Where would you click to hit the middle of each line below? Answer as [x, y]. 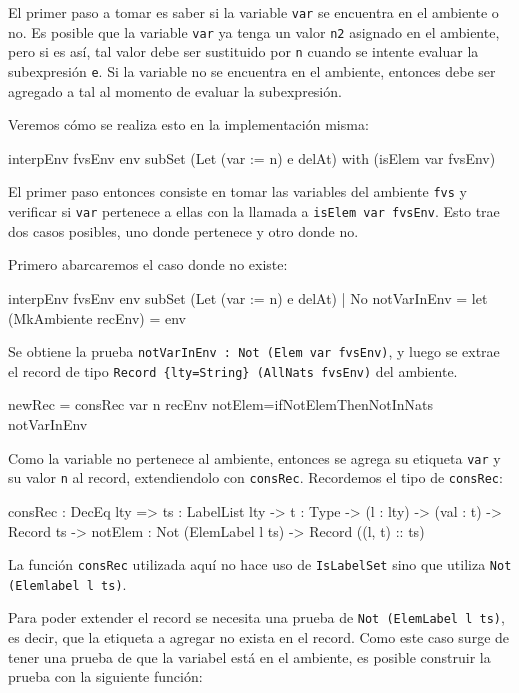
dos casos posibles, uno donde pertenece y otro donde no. [183, 230]
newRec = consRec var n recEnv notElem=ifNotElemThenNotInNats [221, 404]
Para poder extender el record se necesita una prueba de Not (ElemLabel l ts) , [256, 617]
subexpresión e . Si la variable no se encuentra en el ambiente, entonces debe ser [252, 70]
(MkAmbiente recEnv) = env [97, 317]
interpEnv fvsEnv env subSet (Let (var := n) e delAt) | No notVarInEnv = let [248, 297]
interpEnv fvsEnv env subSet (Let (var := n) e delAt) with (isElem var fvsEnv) [252, 157]
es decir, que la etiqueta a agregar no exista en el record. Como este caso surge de [259, 637]
